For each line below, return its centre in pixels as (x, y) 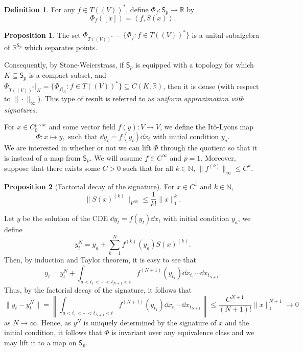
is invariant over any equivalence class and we (183, 332)
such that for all (148, 168)
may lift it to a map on (40, 342)
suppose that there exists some (52, 168)
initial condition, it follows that (53, 332)
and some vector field (82, 127)
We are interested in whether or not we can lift (78, 147)
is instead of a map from (42, 157)
